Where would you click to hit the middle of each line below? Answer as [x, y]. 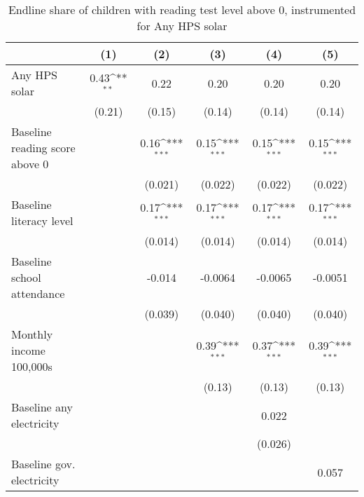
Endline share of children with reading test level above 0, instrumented [182, 9]
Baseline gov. [43, 464]
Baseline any [42, 407]
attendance [38, 293]
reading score [43, 148]
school [26, 277]
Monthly [32, 334]
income [28, 350]
